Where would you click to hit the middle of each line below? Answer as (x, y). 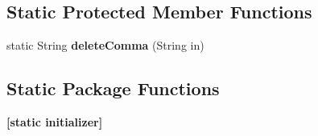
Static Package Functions (113, 88)
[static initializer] (55, 122)
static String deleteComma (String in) (105, 45)
